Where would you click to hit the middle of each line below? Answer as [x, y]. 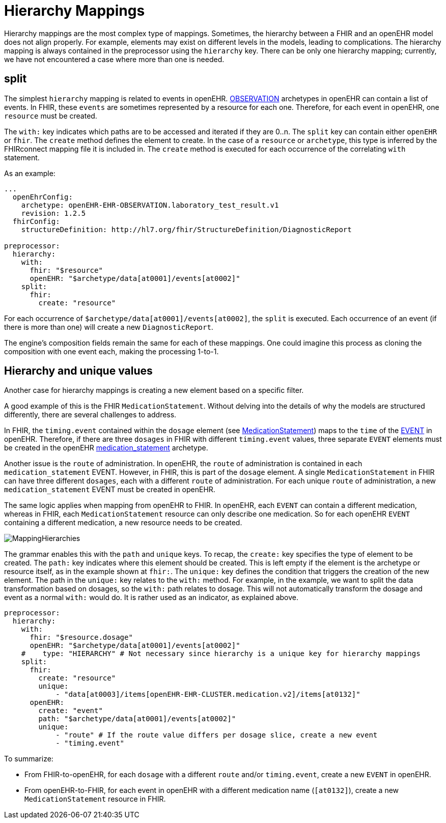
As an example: [30, 173]
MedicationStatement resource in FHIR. [95, 799]
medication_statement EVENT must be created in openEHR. [110, 490]
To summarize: [29, 759]
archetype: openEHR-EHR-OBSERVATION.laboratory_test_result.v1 [150, 205]
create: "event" [71, 711]
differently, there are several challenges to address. [90, 415]
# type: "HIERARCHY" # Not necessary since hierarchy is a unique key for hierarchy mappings [221, 654]
